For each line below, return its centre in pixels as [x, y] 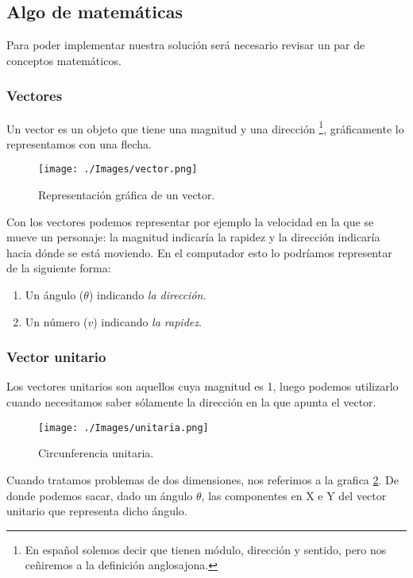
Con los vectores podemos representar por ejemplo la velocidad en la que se [190, 221]
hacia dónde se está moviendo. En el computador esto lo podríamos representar [199, 252]
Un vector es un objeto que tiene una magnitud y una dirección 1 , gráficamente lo [205, 127]
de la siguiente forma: [59, 268]
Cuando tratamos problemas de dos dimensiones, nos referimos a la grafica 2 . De [203, 479]
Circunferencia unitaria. [96, 453]
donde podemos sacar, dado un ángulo [100, 495]
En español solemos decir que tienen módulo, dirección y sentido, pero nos [206, 549]
